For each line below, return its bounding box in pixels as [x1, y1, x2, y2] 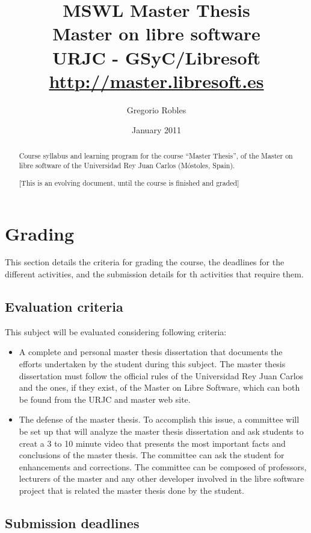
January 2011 [132, 124, 181, 136]
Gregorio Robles [126, 103, 186, 116]
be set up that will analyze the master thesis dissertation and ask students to [19, 425, 304, 438]
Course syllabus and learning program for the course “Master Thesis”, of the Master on [19, 150, 293, 160]
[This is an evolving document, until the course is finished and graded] [19, 177, 239, 188]
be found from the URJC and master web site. [19, 393, 191, 405]
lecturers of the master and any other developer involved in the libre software [19, 472, 304, 485]
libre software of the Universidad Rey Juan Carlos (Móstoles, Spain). [19, 160, 235, 171]
